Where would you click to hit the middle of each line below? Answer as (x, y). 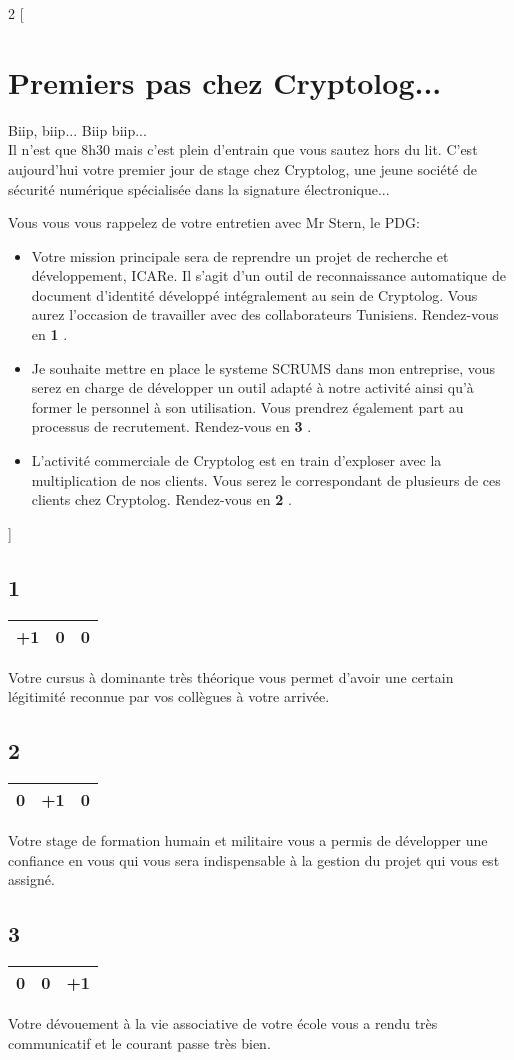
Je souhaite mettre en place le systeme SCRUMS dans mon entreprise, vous (263, 367)
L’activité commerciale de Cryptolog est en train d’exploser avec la (236, 460)
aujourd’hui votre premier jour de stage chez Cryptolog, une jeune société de (242, 168)
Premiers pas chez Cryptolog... (225, 81)
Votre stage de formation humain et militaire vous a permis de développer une (248, 840)
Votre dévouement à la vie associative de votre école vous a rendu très (223, 1022)
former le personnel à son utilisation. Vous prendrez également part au (247, 406)
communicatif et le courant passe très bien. (139, 1042)
